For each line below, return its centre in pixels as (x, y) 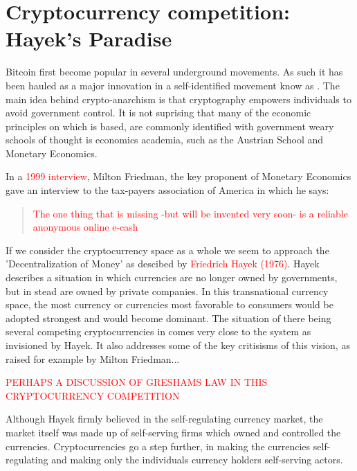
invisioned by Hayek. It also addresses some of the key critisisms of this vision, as (178, 345)
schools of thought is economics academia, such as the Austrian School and (165, 140)
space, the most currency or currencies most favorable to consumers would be (170, 304)
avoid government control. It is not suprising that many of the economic (158, 113)
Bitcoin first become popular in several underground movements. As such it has (174, 72)
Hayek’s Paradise (89, 38)
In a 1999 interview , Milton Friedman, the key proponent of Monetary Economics (178, 176)
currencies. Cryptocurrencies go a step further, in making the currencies (158, 446)
